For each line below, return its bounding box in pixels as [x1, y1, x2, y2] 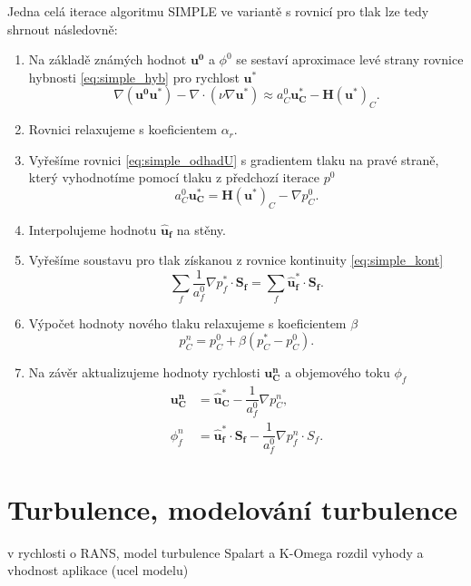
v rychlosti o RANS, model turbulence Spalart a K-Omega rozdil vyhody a [7, 542, 424, 562]
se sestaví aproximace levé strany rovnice [236, 50, 464, 69]
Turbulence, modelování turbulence [7, 490, 458, 527]
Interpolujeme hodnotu [28, 220, 157, 239]
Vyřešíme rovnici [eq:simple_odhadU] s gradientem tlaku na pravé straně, [28, 150, 439, 169]
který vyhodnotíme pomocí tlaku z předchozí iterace [28, 168, 319, 187]
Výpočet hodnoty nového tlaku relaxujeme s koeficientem [28, 313, 347, 332]
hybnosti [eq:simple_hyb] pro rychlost [28, 67, 240, 86]
